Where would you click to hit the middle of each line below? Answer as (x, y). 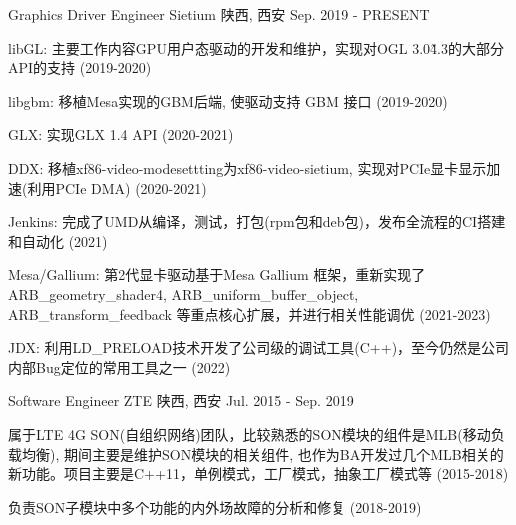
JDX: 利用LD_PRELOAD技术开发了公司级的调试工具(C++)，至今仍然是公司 (259, 347)
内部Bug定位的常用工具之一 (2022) (119, 366)
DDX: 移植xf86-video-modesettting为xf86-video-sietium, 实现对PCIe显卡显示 (247, 167)
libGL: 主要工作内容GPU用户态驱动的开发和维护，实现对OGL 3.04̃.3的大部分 (256, 47)
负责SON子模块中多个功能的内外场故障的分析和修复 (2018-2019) (215, 506)
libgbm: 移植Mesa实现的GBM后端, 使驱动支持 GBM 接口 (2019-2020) (228, 100)
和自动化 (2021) (58, 240)
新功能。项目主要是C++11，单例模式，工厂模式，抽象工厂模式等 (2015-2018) (258, 473)
